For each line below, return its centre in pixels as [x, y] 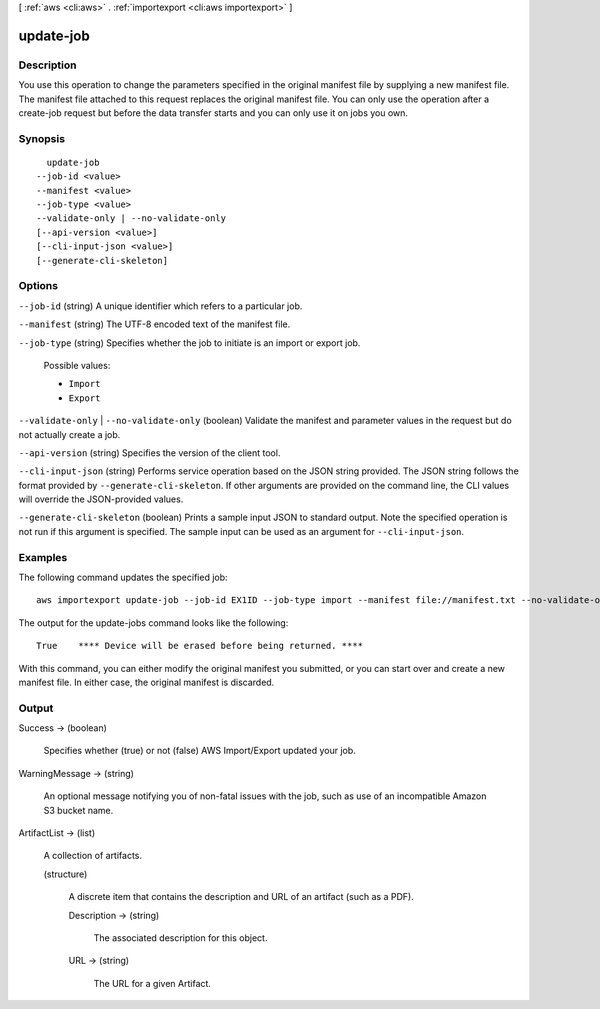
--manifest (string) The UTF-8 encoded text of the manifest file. [154, 324]
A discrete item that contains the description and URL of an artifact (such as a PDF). [241, 897]
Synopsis [41, 138]
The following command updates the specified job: [123, 577]
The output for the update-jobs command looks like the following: [153, 622]
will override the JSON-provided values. [101, 499]
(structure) [65, 874]
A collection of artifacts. [93, 856]
